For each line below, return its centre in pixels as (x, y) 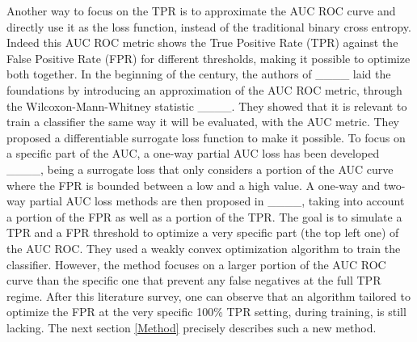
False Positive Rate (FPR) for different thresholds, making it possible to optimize (208, 58)
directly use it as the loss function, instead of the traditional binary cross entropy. (209, 26)
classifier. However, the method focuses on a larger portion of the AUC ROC (196, 264)
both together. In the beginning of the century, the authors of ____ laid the (199, 74)
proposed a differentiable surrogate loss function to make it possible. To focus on (206, 137)
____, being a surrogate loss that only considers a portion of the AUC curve (200, 169)
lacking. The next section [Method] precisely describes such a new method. (192, 327)
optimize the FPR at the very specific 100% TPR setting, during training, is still (206, 312)
